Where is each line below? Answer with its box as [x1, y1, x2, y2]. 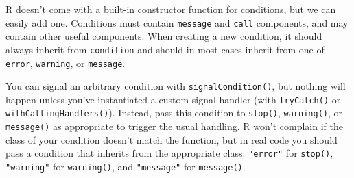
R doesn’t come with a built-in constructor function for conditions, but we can [5, 2, 336, 16]
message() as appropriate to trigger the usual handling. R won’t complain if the [5, 119, 343, 133]
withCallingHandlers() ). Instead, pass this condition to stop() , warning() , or [5, 105, 343, 120]
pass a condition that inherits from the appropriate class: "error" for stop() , [5, 146, 333, 160]
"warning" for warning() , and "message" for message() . [5, 160, 246, 174]
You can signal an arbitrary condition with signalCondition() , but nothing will [5, 79, 346, 93]
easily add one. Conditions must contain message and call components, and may [5, 15, 349, 29]
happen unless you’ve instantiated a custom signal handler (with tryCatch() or [5, 92, 341, 106]
